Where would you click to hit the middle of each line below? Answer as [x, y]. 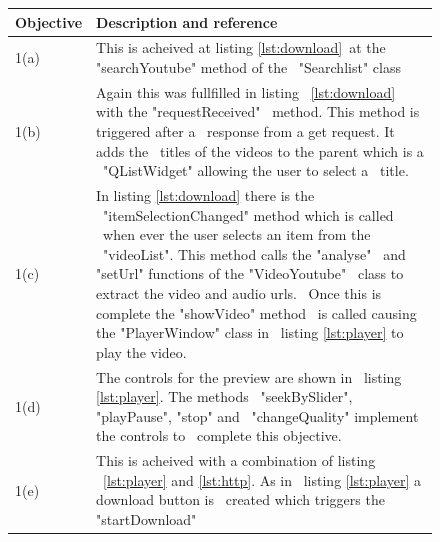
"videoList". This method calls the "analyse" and [254, 253]
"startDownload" [146, 519]
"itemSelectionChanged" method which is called [248, 214]
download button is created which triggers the [240, 499]
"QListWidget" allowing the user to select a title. [256, 170]
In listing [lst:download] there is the [205, 195]
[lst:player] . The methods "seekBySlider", [224, 396]
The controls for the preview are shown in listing [249, 376]
